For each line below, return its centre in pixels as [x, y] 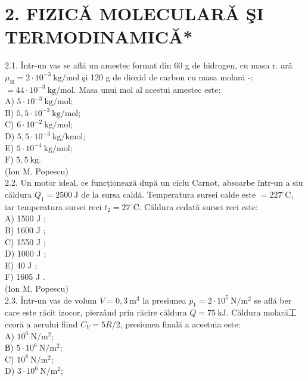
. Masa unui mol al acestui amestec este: [147, 89]
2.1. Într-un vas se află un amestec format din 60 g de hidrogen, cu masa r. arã [149, 65]
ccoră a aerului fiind [41, 324]
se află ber [273, 300]
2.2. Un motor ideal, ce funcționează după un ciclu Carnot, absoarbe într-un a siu [154, 182]
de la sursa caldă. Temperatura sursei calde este [169, 194]
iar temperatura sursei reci [53, 206]
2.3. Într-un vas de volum [51, 300]
